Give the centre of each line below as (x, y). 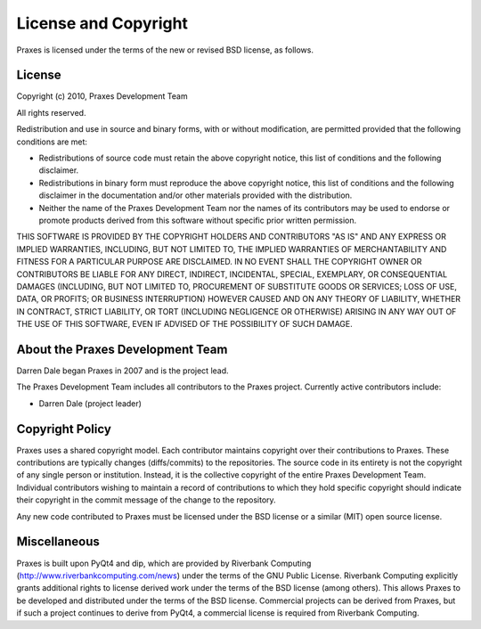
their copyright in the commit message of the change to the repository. (146, 500)
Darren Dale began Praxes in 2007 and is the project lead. (122, 371)
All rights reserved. (51, 112)
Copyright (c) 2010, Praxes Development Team (102, 96)
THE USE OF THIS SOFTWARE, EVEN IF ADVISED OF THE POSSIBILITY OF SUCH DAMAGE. (185, 324)
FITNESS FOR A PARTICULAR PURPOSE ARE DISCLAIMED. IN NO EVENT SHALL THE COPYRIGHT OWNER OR (219, 262)
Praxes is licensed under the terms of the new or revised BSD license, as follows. (165, 50)
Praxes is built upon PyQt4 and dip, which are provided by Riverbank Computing (164, 563)
